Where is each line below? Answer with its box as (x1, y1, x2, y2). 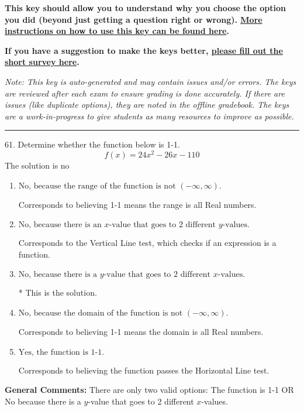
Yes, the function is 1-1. (18, 348, 105, 357)
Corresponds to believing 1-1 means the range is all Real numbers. (18, 198, 257, 210)
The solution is (5, 159, 58, 172)
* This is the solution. (18, 286, 97, 299)
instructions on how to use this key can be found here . (5, 25, 229, 37)
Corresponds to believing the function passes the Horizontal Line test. (18, 364, 270, 376)
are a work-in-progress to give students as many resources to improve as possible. (5, 109, 294, 122)
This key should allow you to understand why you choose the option (5, 2, 286, 13)
